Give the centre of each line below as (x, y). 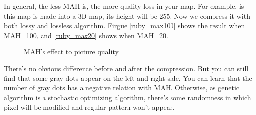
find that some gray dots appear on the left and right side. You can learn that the (128, 78)
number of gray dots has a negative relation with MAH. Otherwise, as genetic (122, 88)
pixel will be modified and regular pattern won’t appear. (89, 107)
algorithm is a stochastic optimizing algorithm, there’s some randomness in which (128, 97)
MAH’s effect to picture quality (71, 52)
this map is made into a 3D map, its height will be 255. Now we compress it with (127, 16)
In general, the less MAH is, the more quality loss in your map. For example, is (124, 6)
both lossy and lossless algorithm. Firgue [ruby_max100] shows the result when (125, 25)
